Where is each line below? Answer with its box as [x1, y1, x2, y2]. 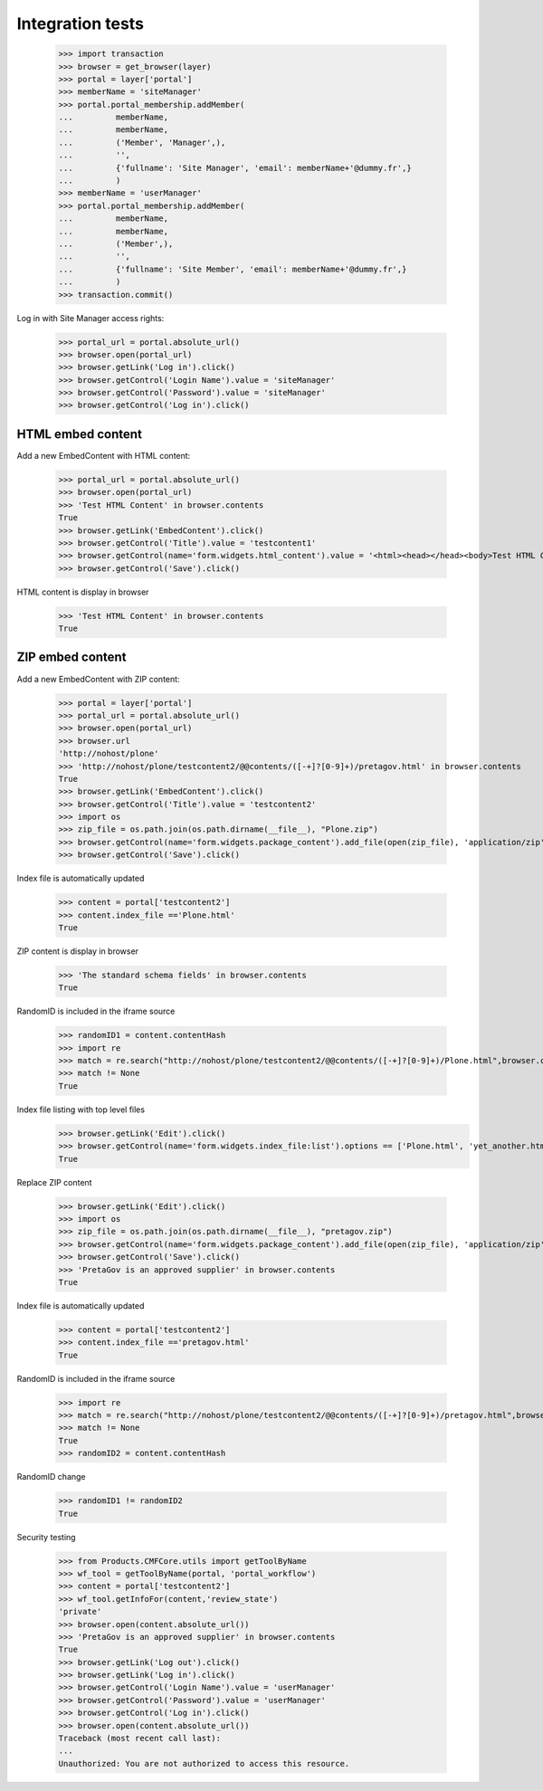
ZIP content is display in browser [16, 946, 139, 957]
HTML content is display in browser [16, 586, 149, 597]
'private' [58, 1606, 102, 1617]
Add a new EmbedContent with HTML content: [16, 450, 191, 461]
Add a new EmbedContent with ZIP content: [16, 673, 180, 684]
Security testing [16, 1531, 76, 1542]
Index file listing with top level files [16, 1104, 145, 1115]
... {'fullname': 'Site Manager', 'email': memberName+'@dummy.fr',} [58, 163, 412, 173]
